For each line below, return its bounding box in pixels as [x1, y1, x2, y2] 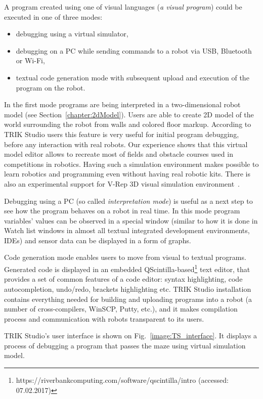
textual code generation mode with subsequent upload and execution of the [16, 72, 249, 82]
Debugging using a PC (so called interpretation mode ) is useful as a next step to [4, 195, 253, 206]
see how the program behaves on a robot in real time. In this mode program [4, 205, 240, 216]
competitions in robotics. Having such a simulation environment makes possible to [4, 158, 259, 169]
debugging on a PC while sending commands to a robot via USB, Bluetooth [16, 45, 252, 56]
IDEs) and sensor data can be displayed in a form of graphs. [4, 235, 191, 245]
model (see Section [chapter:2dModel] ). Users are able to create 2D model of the [4, 109, 254, 119]
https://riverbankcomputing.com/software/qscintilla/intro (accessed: [16, 375, 229, 385]
